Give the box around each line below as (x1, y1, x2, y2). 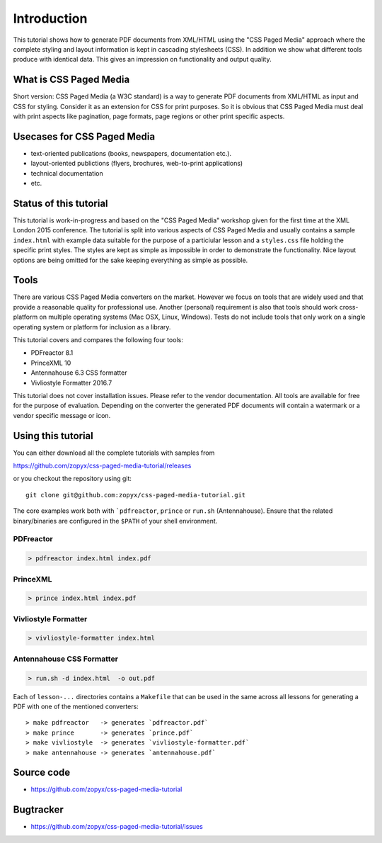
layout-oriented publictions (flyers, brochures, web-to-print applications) (30, 159, 243, 168)
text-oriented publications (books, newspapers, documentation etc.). (30, 149, 232, 157)
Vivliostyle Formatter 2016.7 (30, 378, 112, 387)
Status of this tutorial (13, 197, 109, 209)
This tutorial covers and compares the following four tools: (13, 336, 183, 344)
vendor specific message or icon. (13, 411, 111, 419)
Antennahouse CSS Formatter (13, 654, 118, 664)
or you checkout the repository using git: (13, 475, 132, 483)
